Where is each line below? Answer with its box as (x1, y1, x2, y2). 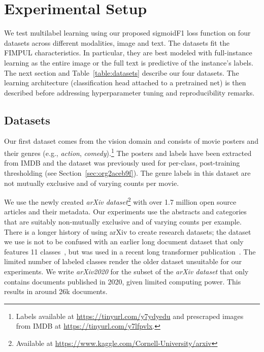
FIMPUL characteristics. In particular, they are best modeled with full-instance (4, 47, 252, 58)
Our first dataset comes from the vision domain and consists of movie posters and (4, 136, 258, 146)
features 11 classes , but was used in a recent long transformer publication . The (4, 246, 256, 257)
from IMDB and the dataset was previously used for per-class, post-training (4, 157, 240, 168)
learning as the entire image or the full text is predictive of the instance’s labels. (4, 57, 253, 68)
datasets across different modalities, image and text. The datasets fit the (4, 37, 229, 48)
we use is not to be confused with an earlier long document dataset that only (4, 236, 244, 247)
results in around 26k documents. (4, 286, 108, 297)
